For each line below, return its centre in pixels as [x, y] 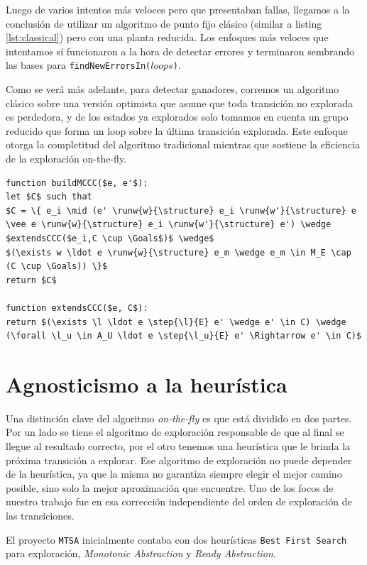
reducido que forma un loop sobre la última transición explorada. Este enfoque [177, 130]
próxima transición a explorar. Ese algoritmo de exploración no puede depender [179, 460]
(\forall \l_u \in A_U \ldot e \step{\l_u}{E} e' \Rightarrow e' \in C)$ [184, 336]
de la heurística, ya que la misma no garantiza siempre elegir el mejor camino [174, 474]
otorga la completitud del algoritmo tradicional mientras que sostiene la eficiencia [183, 144]
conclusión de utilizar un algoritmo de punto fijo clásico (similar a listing [164, 23]
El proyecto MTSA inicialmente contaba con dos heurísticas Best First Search [176, 539]
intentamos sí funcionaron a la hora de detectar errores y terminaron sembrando [180, 51]
